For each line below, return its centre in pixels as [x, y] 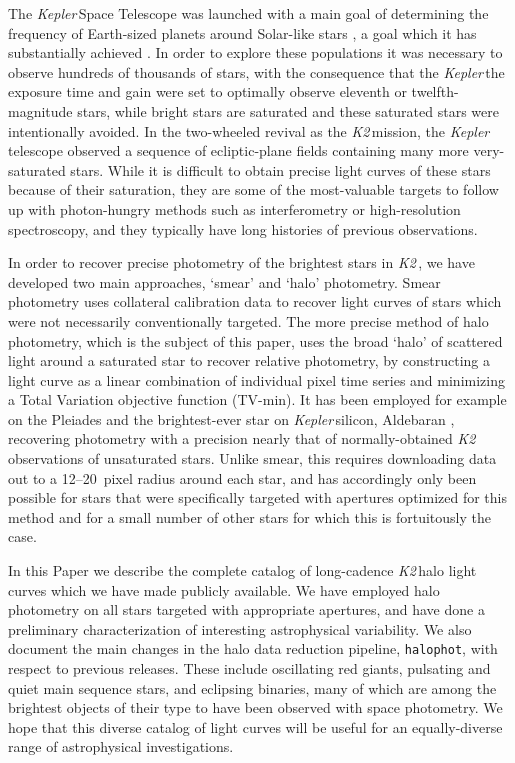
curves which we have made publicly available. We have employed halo [224, 589]
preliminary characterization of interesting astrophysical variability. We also [240, 628]
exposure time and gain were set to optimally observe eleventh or [207, 91]
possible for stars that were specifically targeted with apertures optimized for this [257, 497]
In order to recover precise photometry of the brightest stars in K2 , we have [241, 262]
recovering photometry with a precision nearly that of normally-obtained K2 [242, 438]
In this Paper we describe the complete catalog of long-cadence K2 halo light [242, 570]
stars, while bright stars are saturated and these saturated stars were [288, 110]
